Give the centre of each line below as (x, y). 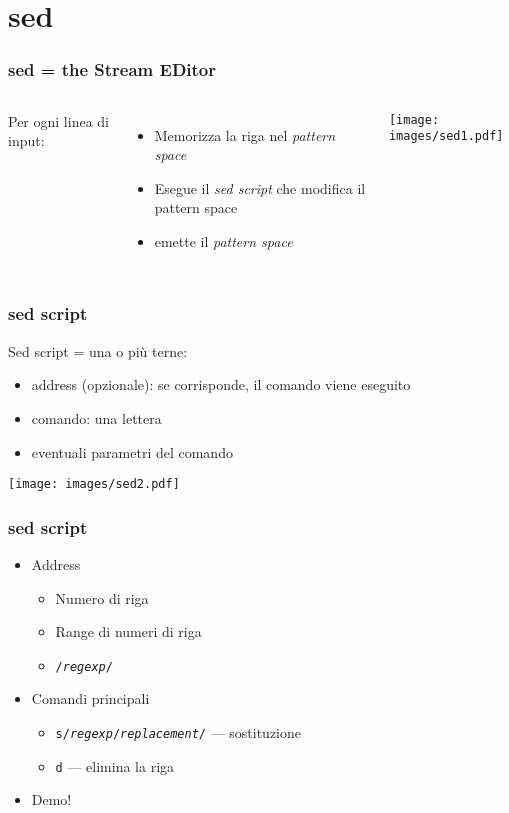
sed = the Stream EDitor (112, 69)
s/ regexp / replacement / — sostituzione (178, 732)
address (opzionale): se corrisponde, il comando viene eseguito (221, 384)
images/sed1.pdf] (446, 136)
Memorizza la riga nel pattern (245, 134)
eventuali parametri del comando (132, 451)
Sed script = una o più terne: (98, 350)
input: (26, 140)
